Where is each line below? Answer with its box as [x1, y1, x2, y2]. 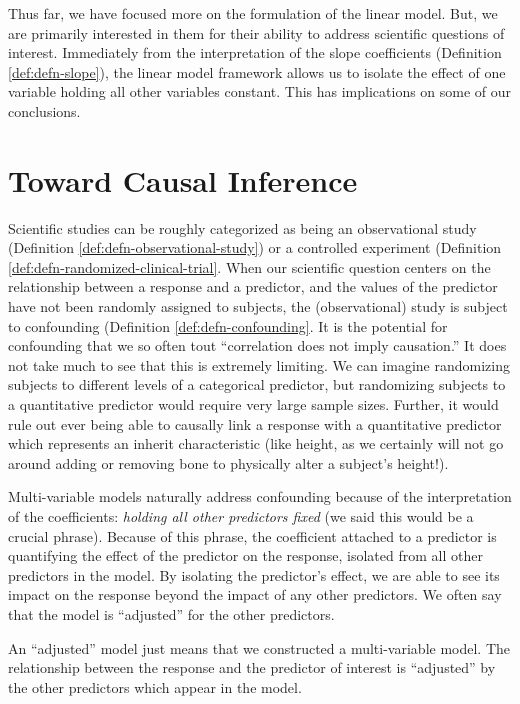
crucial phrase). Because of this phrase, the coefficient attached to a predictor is [8, 525, 497, 546]
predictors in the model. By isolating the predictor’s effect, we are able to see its [8, 564, 500, 585]
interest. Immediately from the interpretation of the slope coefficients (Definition [8, 42, 502, 63]
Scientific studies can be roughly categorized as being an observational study [8, 217, 477, 238]
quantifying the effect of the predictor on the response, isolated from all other [8, 545, 483, 566]
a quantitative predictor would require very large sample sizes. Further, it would [8, 394, 499, 415]
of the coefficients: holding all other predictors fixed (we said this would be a [8, 506, 474, 526]
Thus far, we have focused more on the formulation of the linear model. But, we [8, 3, 498, 23]
